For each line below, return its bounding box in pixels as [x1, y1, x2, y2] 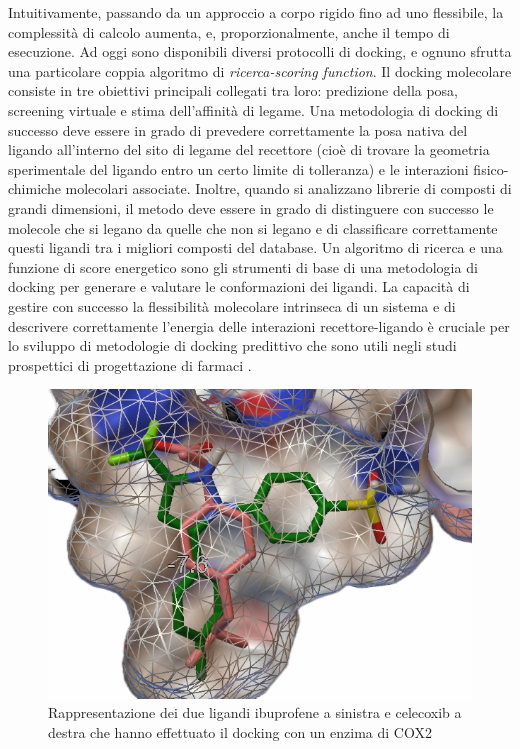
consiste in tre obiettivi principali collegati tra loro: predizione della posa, [8, 80, 459, 101]
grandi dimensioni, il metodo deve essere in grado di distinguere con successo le [8, 197, 494, 218]
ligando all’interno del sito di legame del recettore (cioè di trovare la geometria [8, 139, 490, 160]
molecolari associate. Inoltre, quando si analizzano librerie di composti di [65, 178, 512, 199]
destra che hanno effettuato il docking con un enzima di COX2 [48, 721, 432, 742]
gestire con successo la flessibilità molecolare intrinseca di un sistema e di [8, 295, 456, 316]
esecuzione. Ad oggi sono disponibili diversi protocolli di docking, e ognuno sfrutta [8, 41, 512, 62]
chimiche [8, 178, 61, 199]
